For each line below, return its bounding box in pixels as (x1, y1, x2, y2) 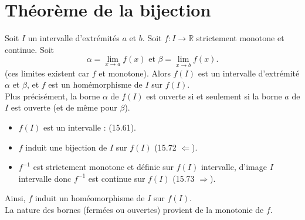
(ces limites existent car (5, 66, 90, 79)
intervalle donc (18, 172, 72, 184)
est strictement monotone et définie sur (33, 161, 174, 173)
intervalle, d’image (201, 161, 267, 173)
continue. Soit (5, 43, 55, 55)
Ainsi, (5, 192, 26, 204)
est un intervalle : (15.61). (43, 121, 136, 133)
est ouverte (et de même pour (11, 101, 117, 114)
